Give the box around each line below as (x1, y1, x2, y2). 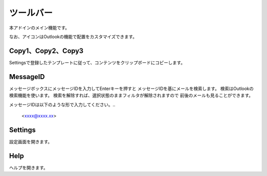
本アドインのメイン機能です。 (9, 25, 70, 31)
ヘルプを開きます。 (9, 165, 48, 171)
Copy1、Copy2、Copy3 (9, 46, 84, 55)
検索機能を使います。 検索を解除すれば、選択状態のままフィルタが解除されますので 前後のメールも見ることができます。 (9, 92, 253, 98)
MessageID (9, 72, 45, 81)
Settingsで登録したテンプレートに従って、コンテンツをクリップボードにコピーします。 (9, 59, 185, 65)
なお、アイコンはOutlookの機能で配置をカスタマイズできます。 (9, 34, 137, 40)
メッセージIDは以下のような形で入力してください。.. (9, 101, 116, 107)
